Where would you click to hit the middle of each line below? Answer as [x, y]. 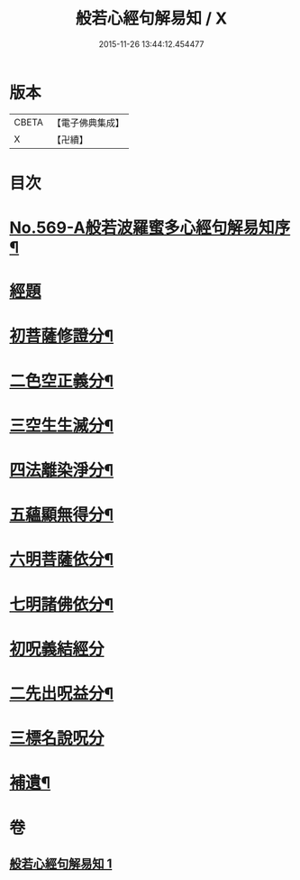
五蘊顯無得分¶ [62, 515]
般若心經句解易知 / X [151, 19]
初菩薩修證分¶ [62, 336]
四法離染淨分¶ [62, 470]
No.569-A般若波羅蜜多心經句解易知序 [150, 228]
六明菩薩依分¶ [62, 560]
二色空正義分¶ [62, 381]
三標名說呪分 [57, 739]
